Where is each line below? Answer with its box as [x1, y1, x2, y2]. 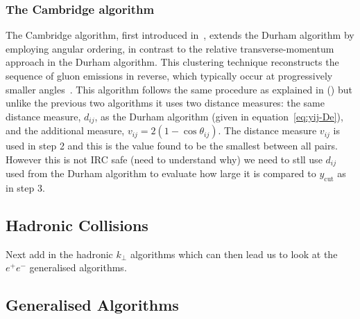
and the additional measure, [6, 123, 125, 138]
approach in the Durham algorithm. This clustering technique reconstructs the [6, 55, 339, 69]
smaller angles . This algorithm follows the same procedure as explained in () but [6, 82, 352, 96]
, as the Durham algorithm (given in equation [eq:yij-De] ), [94, 109, 343, 123]
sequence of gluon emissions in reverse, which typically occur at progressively [6, 69, 333, 82]
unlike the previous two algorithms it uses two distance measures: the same [6, 95, 325, 110]
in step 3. [6, 181, 45, 195]
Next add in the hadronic [6, 246, 113, 261]
